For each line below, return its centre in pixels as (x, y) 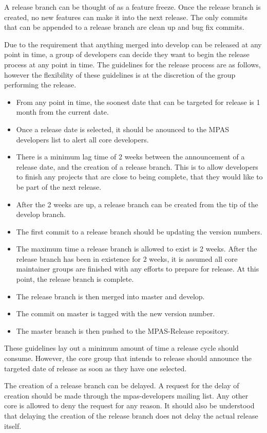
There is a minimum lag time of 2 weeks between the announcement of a (130, 157)
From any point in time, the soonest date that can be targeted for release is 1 (138, 102)
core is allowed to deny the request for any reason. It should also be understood (129, 405)
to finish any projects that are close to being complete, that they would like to (139, 177)
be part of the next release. (59, 186)
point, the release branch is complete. (75, 279)
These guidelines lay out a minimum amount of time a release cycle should (121, 348)
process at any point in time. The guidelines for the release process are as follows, (132, 64)
